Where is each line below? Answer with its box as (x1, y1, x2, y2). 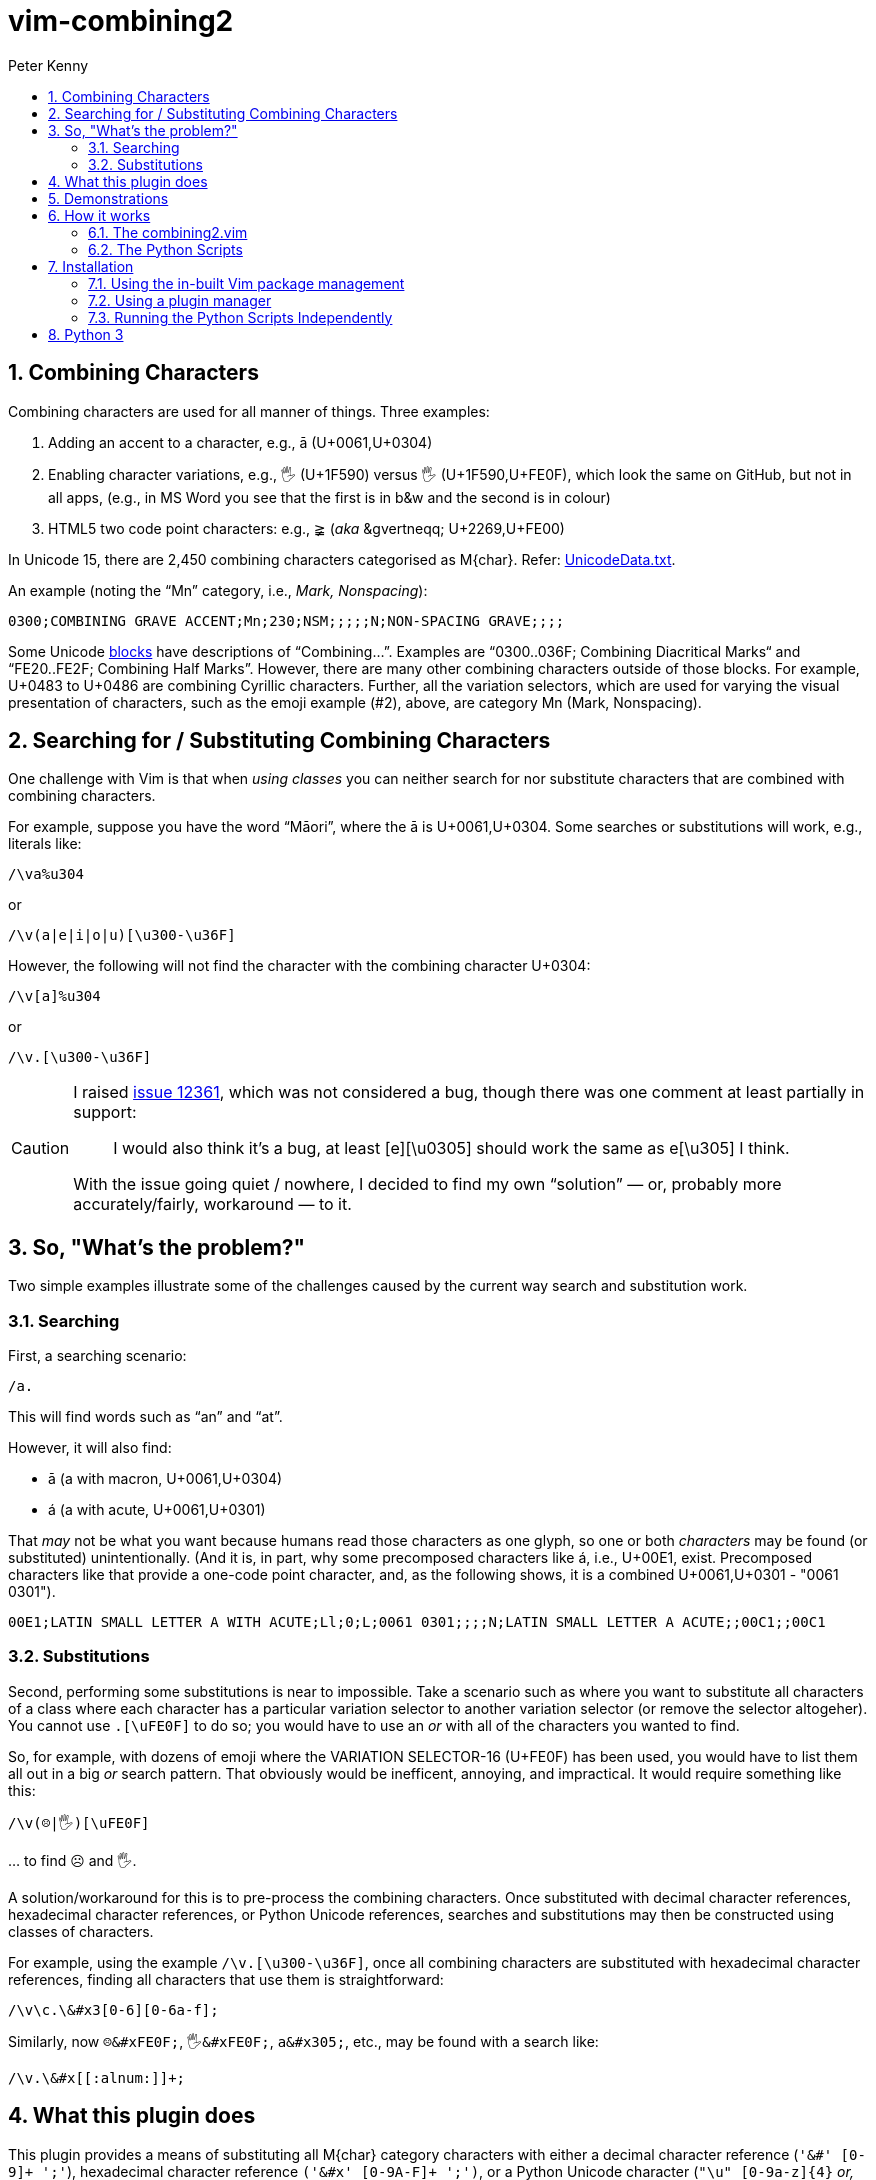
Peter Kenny (8, 56, 89, 74)
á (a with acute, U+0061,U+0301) (48, 1501, 266, 1519)
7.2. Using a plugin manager (88, 291, 272, 309)
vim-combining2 (8, 4, 234, 38)
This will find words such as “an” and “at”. (8, 1408, 283, 1426)
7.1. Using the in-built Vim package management (88, 274, 405, 292)
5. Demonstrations (48, 189, 169, 207)
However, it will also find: (8, 1439, 172, 1457)
